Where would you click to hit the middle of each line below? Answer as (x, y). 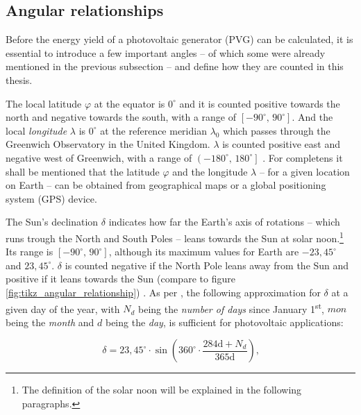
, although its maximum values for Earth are (204, 252)
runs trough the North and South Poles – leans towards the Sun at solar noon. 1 (175, 237)
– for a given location (304, 171)
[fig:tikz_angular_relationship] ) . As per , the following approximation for (163, 292)
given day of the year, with (63, 308)
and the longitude (210, 171)
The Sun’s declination (52, 222)
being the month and (50, 322)
